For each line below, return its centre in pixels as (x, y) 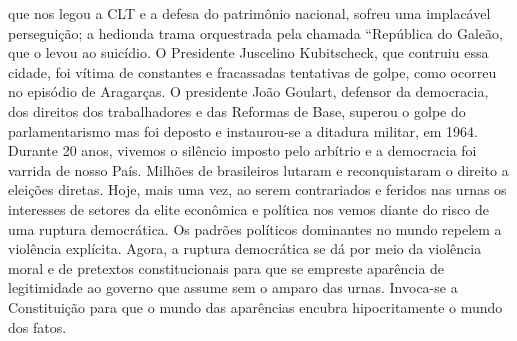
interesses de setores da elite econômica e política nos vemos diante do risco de (248, 208)
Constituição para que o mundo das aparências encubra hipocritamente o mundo (255, 306)
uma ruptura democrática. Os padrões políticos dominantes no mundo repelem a (255, 228)
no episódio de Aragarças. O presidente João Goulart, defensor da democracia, (248, 91)
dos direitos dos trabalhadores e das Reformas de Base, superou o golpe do (237, 110)
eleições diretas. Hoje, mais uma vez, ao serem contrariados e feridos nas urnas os (257, 189)
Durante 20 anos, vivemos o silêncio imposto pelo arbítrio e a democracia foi (242, 150)
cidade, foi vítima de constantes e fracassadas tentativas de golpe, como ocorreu (252, 71)
